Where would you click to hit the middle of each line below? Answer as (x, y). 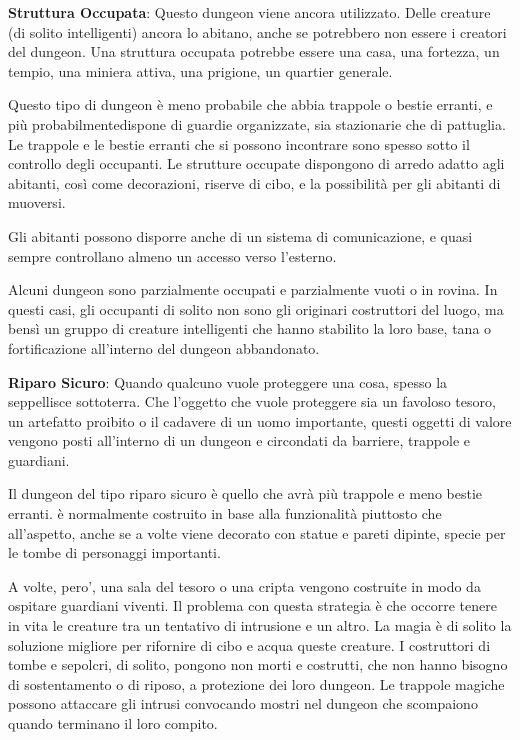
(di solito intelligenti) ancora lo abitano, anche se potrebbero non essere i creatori (257, 31)
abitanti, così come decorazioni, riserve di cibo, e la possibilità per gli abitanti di (254, 182)
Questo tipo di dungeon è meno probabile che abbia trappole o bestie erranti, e (250, 104)
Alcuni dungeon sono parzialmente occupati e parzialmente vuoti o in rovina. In (253, 289)
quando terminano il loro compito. (113, 723)
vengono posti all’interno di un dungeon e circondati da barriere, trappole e (239, 440)
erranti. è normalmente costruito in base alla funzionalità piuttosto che (225, 513)
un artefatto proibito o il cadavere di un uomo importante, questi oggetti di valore (260, 420)
